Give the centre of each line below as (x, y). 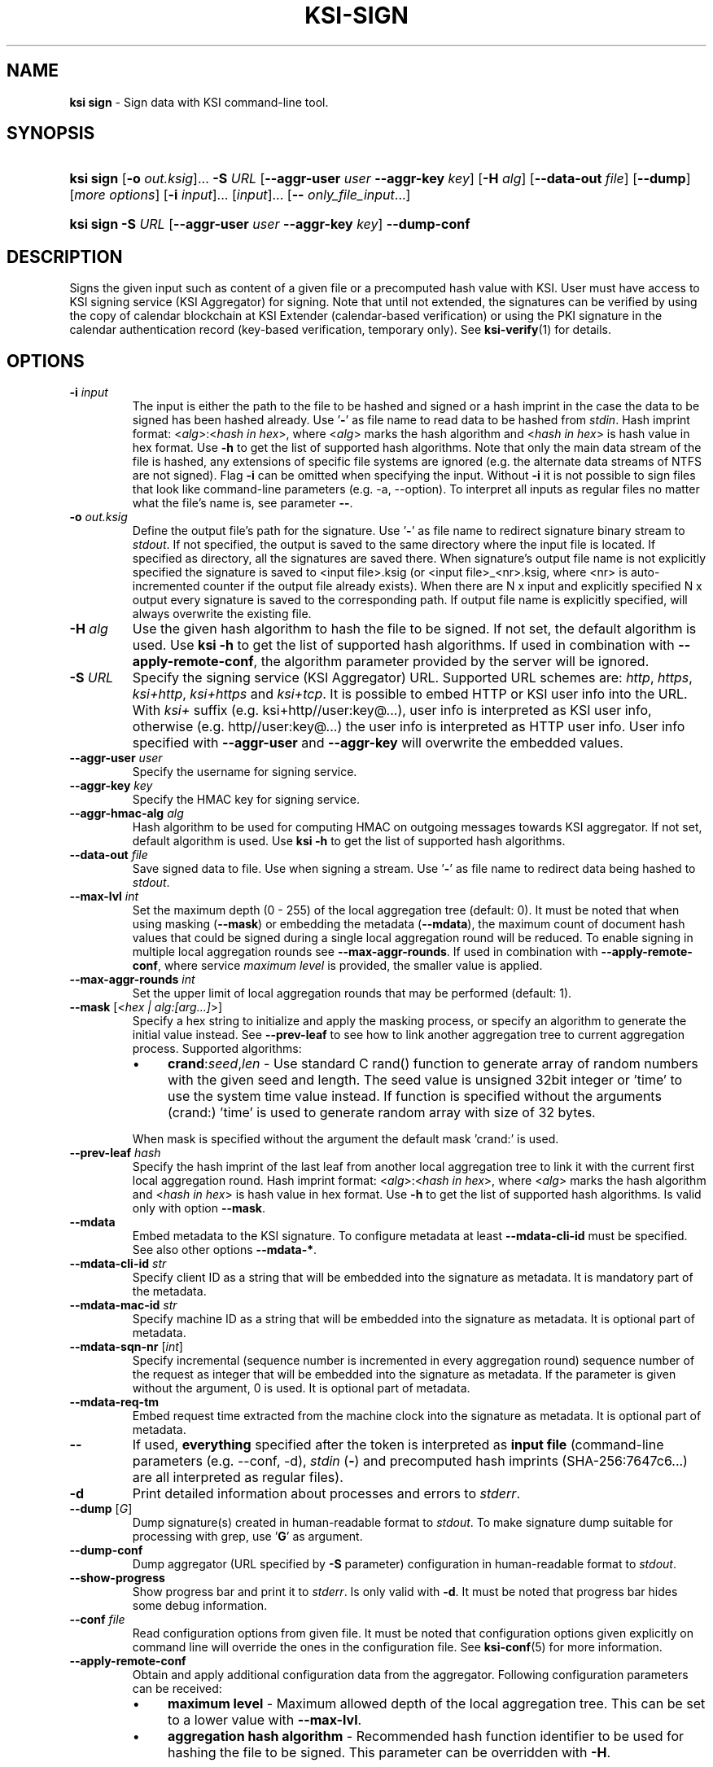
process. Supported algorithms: (217, 1049)
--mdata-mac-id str (123, 1305)
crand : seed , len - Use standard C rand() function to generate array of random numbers (433, 1064)
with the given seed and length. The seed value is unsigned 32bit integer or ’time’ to (425, 1080)
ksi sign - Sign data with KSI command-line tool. (199, 102)
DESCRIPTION (65, 256)
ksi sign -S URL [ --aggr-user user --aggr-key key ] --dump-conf (270, 224)
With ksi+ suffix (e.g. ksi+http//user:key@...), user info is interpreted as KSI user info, (392, 710)
